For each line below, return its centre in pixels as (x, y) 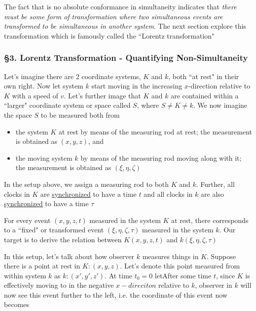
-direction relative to (219, 86)
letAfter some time (183, 275)
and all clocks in (168, 194)
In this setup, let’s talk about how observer (69, 256)
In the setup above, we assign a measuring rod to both (87, 184)
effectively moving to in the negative (59, 285)
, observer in (214, 285)
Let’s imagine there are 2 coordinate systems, (73, 76)
